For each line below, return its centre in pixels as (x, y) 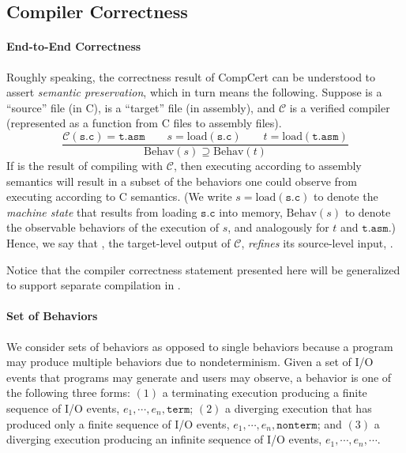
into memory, (251, 211)
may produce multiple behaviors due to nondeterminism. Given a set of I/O (190, 362)
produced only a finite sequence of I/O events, (118, 423)
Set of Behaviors (52, 316)
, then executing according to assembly (267, 166)
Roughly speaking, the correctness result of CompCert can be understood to (191, 76)
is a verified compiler (340, 107)
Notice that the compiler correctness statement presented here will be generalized (203, 269)
